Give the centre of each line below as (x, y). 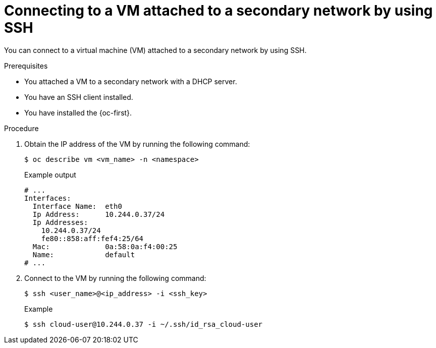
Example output (50, 175)
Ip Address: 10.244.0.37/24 (99, 214)
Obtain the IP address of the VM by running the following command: (137, 144)
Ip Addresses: (60, 222)
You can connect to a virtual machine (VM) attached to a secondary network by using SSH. (155, 50)
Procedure (21, 128)
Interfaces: (48, 198)
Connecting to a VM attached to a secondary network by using (219, 11)
